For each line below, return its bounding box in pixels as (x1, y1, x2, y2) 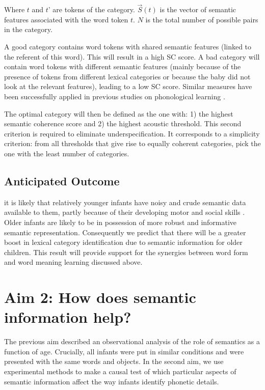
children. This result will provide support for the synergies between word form (4, 246, 248, 257)
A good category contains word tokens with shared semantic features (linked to (4, 41, 252, 51)
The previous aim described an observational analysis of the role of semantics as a (4, 336, 260, 347)
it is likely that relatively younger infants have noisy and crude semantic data (4, 197, 246, 207)
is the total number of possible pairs (145, 14, 258, 24)
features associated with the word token (4, 14, 128, 24)
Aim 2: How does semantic (4, 287, 196, 308)
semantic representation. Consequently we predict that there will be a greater (4, 227, 246, 237)
